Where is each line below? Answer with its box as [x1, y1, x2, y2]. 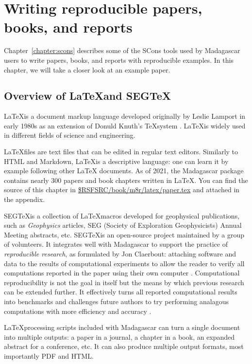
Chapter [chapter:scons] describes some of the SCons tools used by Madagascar [4, 45, 240, 55]
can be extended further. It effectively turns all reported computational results [4, 287, 237, 297]
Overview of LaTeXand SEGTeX [4, 88, 171, 103]
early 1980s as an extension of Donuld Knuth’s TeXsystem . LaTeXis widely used [4, 120, 246, 130]
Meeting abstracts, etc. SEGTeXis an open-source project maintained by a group [4, 229, 245, 239]
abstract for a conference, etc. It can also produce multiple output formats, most [4, 341, 244, 351]
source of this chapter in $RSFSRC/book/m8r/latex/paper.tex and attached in [4, 184, 240, 195]
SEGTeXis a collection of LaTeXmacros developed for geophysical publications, [4, 210, 240, 220]
